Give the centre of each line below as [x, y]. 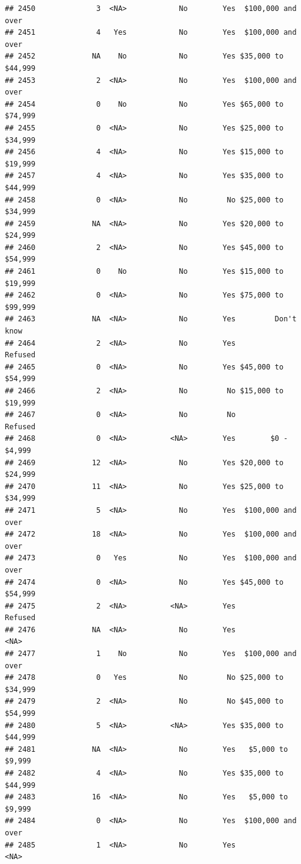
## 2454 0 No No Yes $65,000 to [144, 104]
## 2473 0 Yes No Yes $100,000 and [151, 558]
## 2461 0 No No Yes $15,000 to [144, 272]
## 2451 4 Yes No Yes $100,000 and [151, 33]
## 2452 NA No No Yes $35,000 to [144, 56]
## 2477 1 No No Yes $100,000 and [151, 654]
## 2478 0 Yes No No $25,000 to [144, 678]
